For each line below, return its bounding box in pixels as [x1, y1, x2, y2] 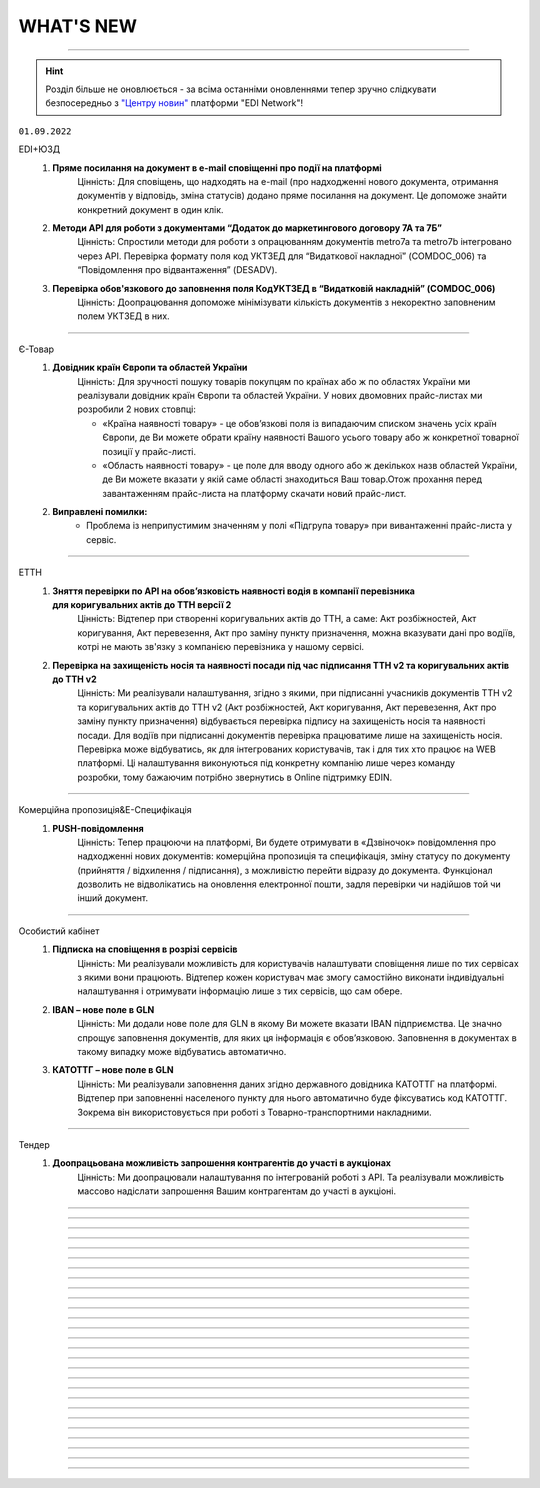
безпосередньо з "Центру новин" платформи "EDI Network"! [45, 97, 304, 109]
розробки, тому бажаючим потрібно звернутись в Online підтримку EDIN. [77, 771, 393, 783]
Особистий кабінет [18, 925, 100, 937]
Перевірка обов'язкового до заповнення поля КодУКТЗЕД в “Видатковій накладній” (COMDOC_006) [52, 282, 496, 294]
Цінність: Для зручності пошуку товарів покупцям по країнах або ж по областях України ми [77, 375, 471, 387]
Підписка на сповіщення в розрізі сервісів [52, 943, 238, 955]
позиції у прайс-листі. [102, 445, 197, 457]
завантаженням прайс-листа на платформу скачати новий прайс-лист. [102, 487, 407, 499]
